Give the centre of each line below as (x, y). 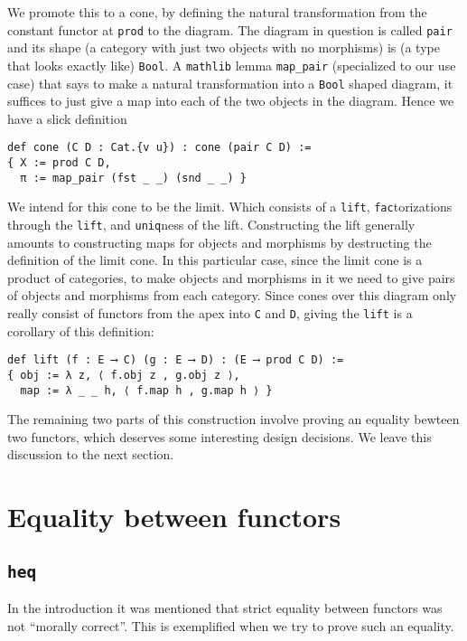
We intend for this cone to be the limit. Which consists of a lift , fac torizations (230, 207)
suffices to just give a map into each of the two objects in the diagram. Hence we (231, 101)
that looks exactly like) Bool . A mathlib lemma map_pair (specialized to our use (232, 65)
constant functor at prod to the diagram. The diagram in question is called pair (230, 29)
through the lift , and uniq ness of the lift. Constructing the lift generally (211, 224)
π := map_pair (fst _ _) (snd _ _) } (133, 178)
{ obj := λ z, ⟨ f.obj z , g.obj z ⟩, (124, 375)
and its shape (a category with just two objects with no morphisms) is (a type (224, 47)
